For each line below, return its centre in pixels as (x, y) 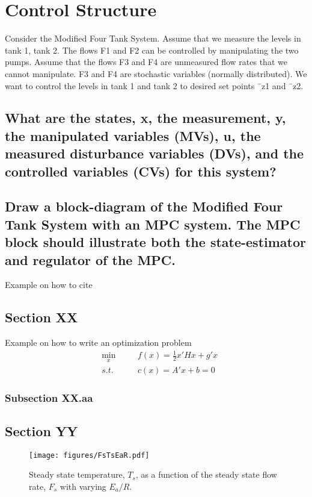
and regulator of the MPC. (90, 259)
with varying (83, 486)
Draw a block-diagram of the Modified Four (144, 206)
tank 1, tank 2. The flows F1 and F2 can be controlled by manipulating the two (152, 50)
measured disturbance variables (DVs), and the (154, 153)
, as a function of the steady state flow (206, 474)
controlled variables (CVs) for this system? (141, 171)
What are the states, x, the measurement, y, (145, 118)
